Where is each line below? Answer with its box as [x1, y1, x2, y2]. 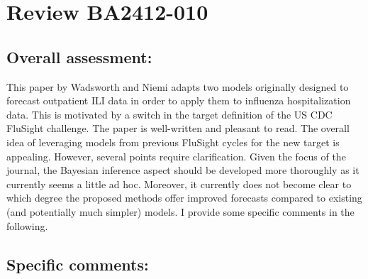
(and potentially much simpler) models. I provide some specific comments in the [6, 204, 355, 219]
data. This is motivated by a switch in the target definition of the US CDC [6, 106, 333, 121]
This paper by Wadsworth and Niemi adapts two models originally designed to [6, 79, 349, 94]
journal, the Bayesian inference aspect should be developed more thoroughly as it [6, 163, 359, 177]
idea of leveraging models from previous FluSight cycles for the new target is [6, 134, 340, 149]
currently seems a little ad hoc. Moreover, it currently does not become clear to [6, 176, 352, 191]
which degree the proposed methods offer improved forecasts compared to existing [6, 190, 362, 205]
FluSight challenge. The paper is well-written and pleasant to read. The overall [6, 121, 350, 136]
